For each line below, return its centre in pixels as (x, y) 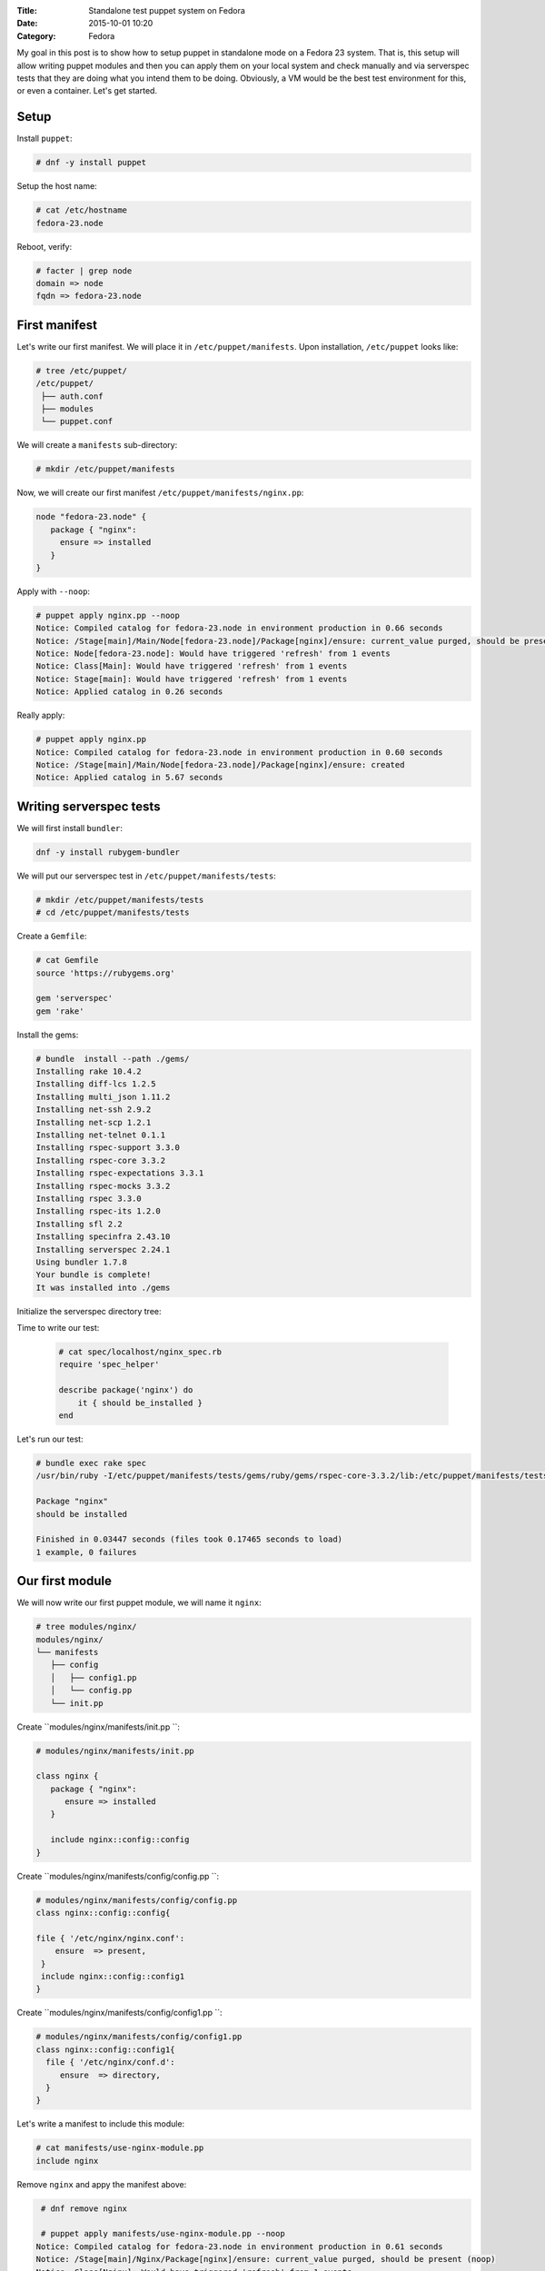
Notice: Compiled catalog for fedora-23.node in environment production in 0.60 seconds (240, 752)
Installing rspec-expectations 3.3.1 (120, 1173)
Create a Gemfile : (52, 937)
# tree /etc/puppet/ (81, 371)
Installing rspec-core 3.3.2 (101, 1160)
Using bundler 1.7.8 (81, 1262)
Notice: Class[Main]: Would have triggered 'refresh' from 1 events (192, 666)
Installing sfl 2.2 (79, 1224)
